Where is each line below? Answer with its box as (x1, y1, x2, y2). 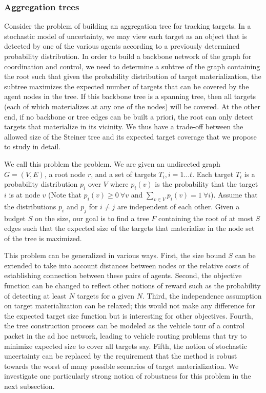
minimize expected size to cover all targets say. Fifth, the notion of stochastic (4, 340, 247, 351)
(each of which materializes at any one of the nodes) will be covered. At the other (4, 101, 260, 111)
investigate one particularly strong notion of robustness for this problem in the (4, 370, 251, 381)
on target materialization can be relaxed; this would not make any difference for (4, 300, 255, 311)
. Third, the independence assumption (142, 290, 262, 301)
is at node (9, 189, 40, 200)
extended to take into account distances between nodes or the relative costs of (4, 260, 249, 270)
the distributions (4, 201, 56, 211)
